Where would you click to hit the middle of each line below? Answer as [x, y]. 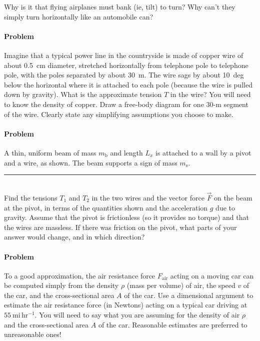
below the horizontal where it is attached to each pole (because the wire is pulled [128, 84]
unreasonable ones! [33, 334]
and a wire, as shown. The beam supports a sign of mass [91, 162]
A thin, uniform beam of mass [50, 152]
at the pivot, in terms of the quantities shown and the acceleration [106, 207]
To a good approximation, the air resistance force [80, 275]
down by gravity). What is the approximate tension [83, 94]
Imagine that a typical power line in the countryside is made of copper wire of [124, 55]
